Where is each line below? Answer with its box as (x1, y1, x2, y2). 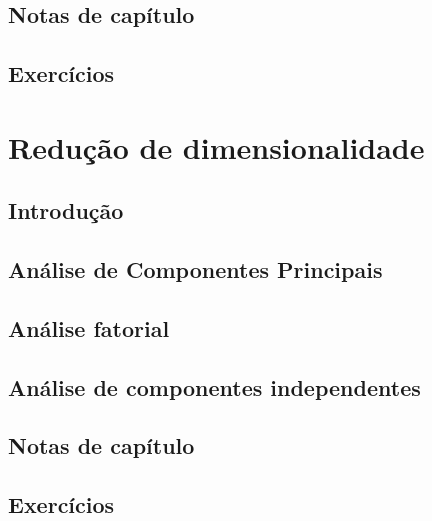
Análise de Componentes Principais (8, 254, 383, 285)
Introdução (8, 195, 124, 226)
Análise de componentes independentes (8, 371, 421, 402)
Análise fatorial (8, 312, 170, 343)
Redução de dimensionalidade (8, 126, 425, 167)
